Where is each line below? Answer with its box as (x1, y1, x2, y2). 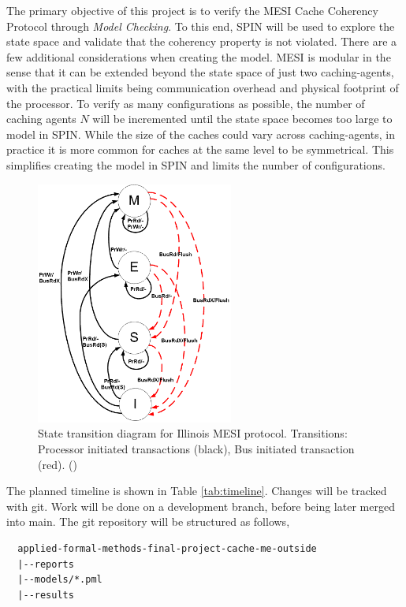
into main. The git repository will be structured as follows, (6, 513, 290, 530)
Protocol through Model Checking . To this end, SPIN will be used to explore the (6, 17, 395, 34)
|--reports (17, 558, 74, 570)
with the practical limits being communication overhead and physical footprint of (6, 79, 399, 95)
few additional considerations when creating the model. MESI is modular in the (6, 48, 391, 65)
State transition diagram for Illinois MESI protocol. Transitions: (38, 425, 348, 441)
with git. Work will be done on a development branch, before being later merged (6, 497, 395, 514)
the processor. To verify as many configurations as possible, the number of (6, 95, 365, 111)
